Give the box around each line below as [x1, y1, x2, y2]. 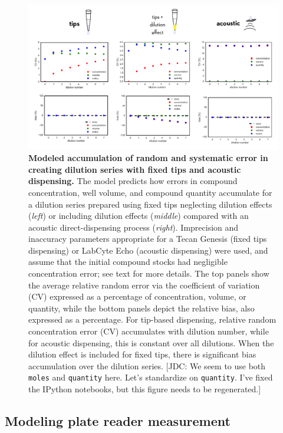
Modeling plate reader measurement [5, 412, 231, 430]
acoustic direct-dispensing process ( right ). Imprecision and [28, 221, 239, 233]
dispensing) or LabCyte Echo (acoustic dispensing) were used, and [28, 244, 268, 256]
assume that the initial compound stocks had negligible [28, 255, 228, 268]
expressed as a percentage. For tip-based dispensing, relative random [28, 313, 277, 326]
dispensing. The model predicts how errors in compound [28, 175, 238, 187]
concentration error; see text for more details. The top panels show [28, 267, 269, 280]
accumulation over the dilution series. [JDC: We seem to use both [28, 359, 266, 372]
